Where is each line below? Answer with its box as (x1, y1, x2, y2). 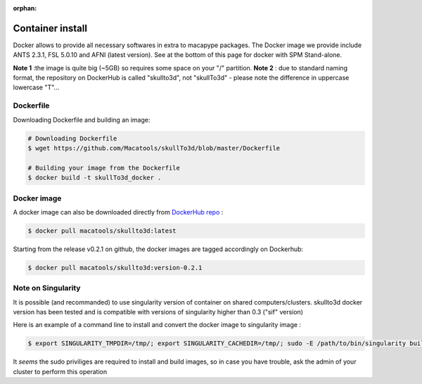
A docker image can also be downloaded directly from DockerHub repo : (13, 207, 224, 216)
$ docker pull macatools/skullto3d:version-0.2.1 (27, 264, 203, 271)
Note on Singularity (13, 283, 81, 293)
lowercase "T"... (13, 83, 60, 91)
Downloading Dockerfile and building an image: (13, 115, 151, 124)
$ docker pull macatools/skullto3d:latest (27, 226, 177, 235)
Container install (13, 22, 88, 34)
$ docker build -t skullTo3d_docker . (27, 174, 162, 182)
